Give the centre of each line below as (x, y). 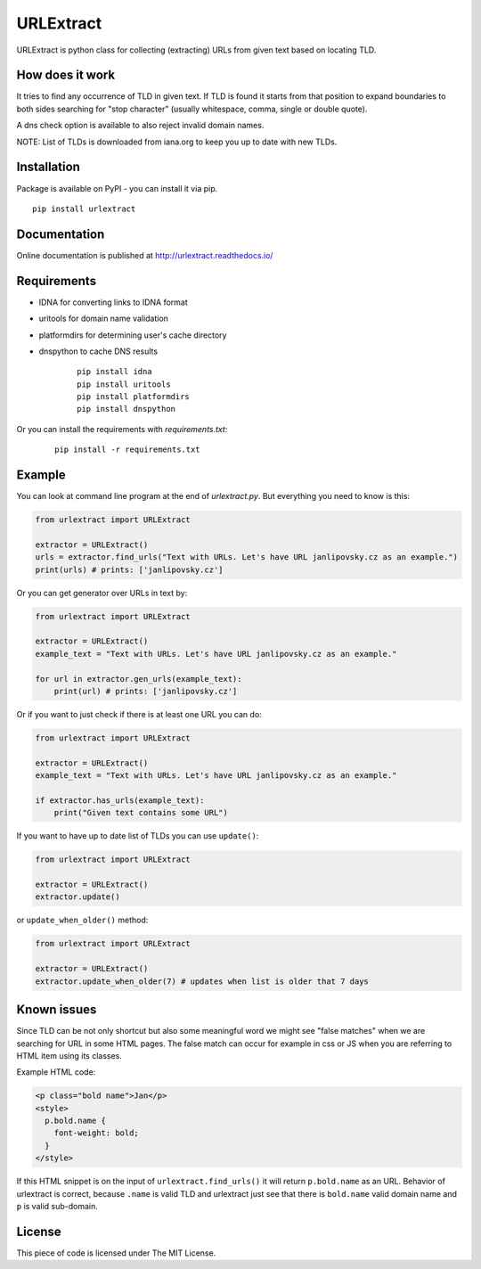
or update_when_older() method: (82, 920)
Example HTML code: (56, 1072)
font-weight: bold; (97, 1133)
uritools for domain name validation (104, 319)
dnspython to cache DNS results (98, 351)
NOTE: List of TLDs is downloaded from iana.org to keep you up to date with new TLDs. (177, 142)
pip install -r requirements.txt (127, 450)
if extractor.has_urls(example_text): (120, 800)
